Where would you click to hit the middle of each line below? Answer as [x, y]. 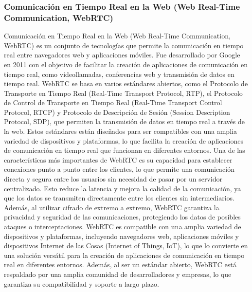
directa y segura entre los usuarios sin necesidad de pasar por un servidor [113, 179]
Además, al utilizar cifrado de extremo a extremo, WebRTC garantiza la [112, 207]
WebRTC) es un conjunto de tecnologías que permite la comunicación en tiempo [124, 45]
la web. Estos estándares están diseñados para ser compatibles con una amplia [120, 131]
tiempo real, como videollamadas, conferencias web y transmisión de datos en [119, 74]
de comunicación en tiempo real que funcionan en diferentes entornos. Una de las [125, 150]
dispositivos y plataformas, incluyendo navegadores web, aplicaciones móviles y [121, 236]
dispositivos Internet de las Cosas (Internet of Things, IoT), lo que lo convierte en [126, 246]
